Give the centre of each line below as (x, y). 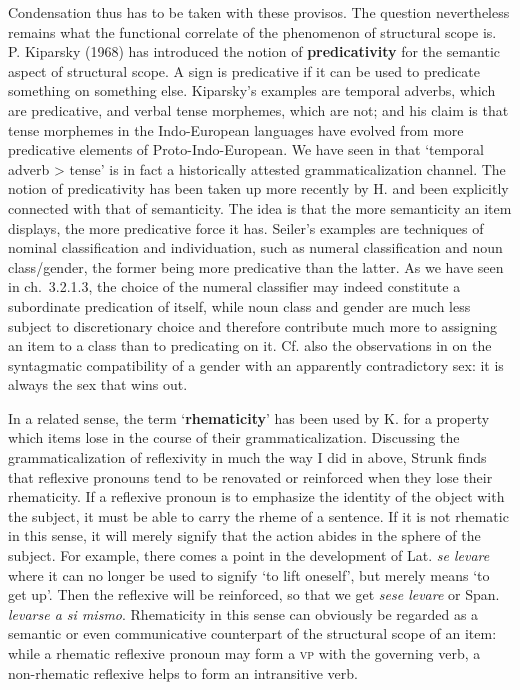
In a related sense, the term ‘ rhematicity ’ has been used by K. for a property (249, 417)
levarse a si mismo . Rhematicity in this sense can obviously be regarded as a (243, 613)
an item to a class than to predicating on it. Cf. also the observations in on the (250, 345)
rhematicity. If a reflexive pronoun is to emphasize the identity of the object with (256, 496)
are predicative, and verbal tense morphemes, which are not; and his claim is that (258, 109)
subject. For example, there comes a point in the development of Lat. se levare (249, 555)
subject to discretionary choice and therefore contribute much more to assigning (252, 325)
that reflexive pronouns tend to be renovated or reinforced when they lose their (250, 476)
